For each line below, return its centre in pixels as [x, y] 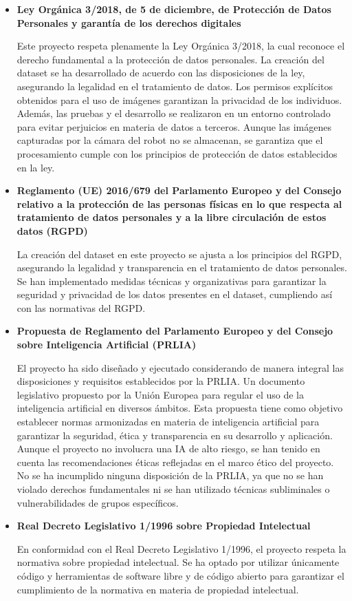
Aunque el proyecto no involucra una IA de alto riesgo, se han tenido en [168, 449]
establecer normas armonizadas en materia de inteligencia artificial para [168, 422]
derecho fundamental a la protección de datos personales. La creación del [170, 59]
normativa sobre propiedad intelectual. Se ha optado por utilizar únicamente [178, 562]
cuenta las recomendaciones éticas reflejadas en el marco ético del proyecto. [175, 462]
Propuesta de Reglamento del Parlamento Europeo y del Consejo [175, 331]
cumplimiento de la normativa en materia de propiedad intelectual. [158, 589]
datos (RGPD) [52, 230]
